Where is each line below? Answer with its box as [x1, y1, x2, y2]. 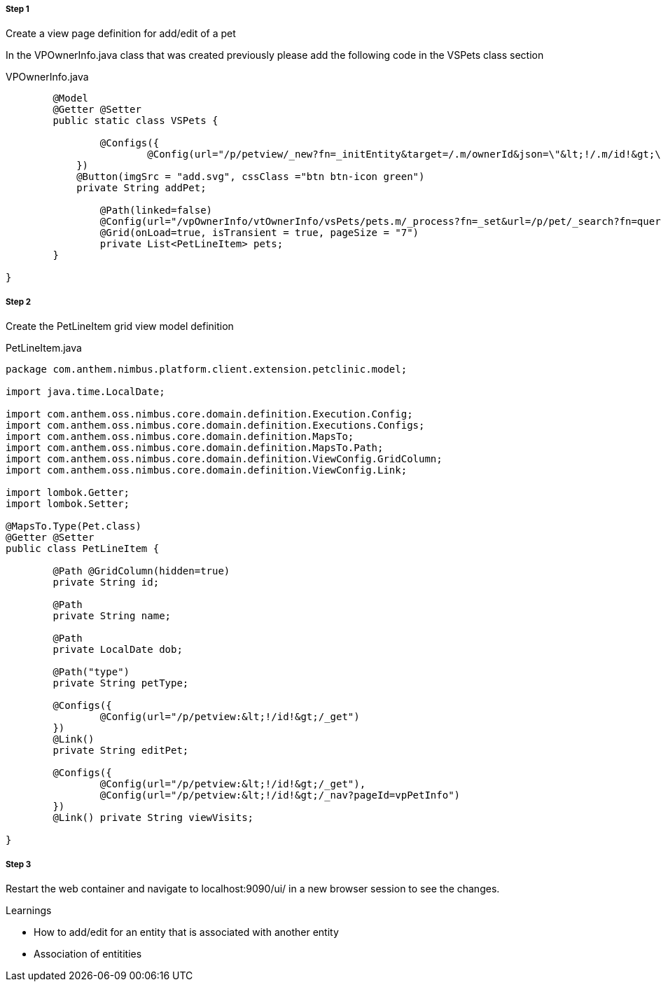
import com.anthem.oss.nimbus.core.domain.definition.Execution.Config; [6, 408, 413, 420]
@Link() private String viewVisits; [53, 812, 254, 824]
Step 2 [6, 296, 32, 307]
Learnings [6, 904, 52, 916]
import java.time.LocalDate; [6, 386, 165, 398]
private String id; [53, 577, 160, 588]
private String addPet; [76, 182, 207, 194]
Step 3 [6, 859, 32, 869]
